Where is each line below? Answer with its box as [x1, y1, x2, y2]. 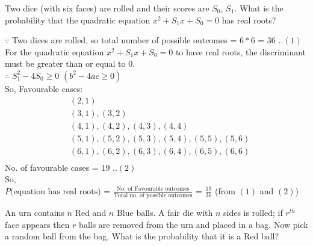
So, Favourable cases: [5, 82, 83, 94]
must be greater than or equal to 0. [5, 57, 135, 70]
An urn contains [5, 206, 64, 219]
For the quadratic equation [5, 45, 104, 58]
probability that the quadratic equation [5, 13, 150, 26]
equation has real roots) [13, 187, 101, 196]
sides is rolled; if [223, 206, 283, 219]
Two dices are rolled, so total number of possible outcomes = [11, 34, 237, 46]
